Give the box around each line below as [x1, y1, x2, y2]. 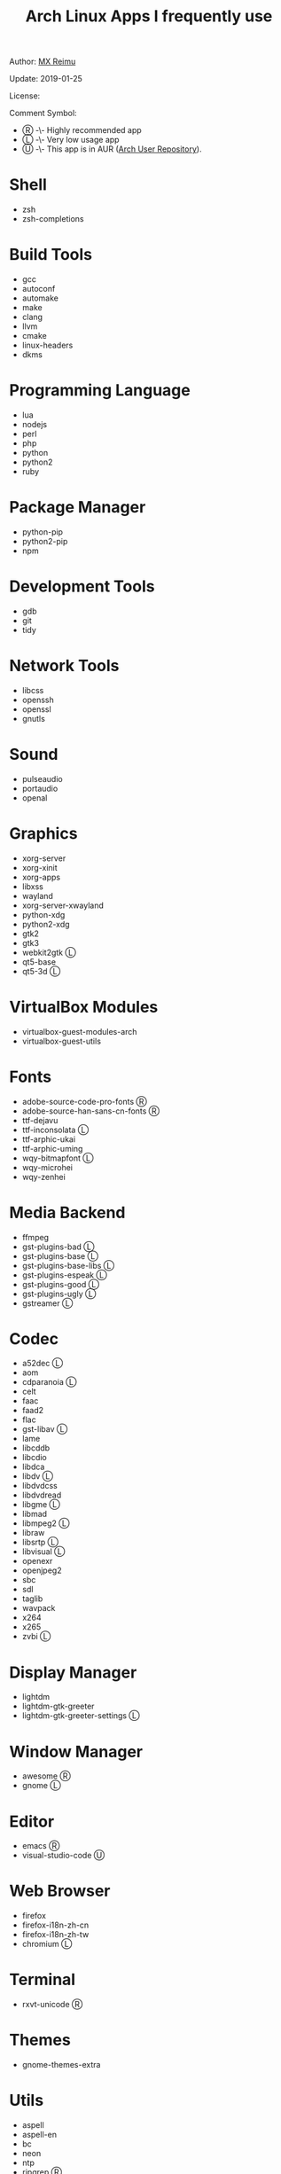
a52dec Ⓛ [21, 1358, 64, 1369]
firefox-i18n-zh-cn [21, 1920, 90, 1930]
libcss [21, 684, 44, 695]
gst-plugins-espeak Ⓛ [21, 1270, 108, 1280]
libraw [21, 1528, 45, 1538]
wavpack [21, 1603, 56, 1614]
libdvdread [21, 1490, 62, 1500]
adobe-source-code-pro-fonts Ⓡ [21, 1096, 148, 1107]
